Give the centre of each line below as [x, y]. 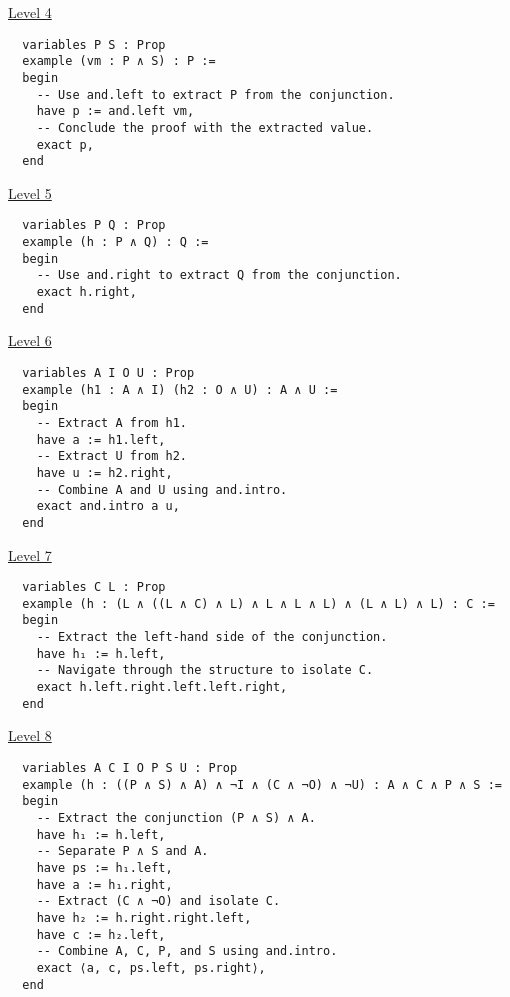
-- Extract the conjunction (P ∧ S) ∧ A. [176, 817]
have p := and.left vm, [115, 111]
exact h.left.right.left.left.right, [162, 687]
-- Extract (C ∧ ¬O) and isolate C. [158, 901]
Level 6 [30, 340]
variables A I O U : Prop [108, 372]
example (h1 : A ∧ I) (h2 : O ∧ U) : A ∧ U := [180, 389]
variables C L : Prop [94, 587]
